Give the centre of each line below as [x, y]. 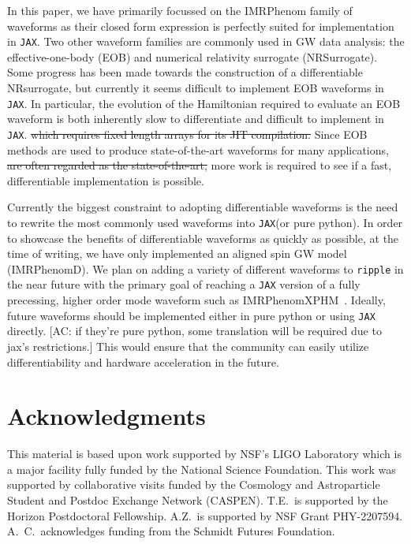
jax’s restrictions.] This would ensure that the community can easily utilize [188, 346]
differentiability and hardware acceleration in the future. [143, 361]
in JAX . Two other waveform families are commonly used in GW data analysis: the [206, 41]
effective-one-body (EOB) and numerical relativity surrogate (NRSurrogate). [192, 56]
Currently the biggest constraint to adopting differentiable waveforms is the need [203, 207]
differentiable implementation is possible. [106, 180]
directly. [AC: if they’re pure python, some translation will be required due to [194, 331]
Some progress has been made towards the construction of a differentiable [185, 72]
